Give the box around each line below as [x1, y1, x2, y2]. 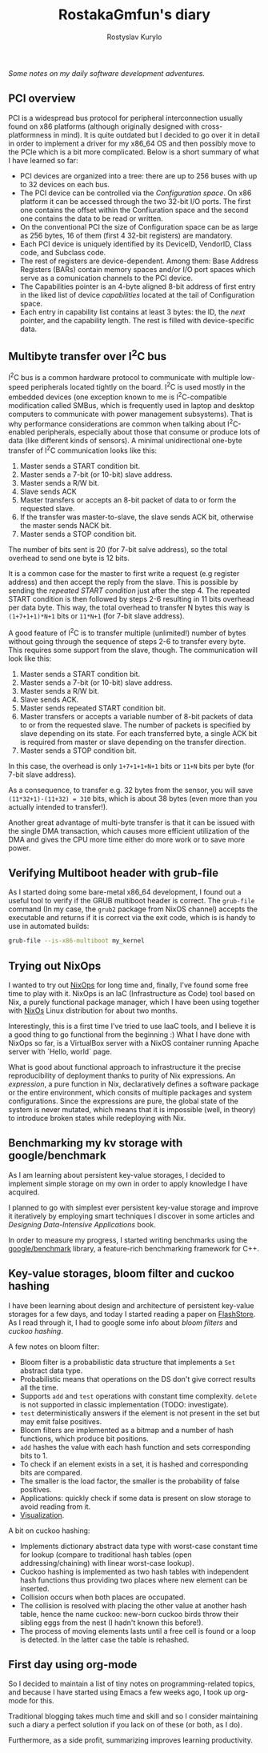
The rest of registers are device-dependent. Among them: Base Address [19, 256, 258, 266]
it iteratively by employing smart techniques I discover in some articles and [8, 1211, 254, 1221]
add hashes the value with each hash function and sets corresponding [19, 1442, 250, 1451]
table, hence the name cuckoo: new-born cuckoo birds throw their [19, 1609, 239, 1619]
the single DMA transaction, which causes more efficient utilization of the [8, 826, 250, 835]
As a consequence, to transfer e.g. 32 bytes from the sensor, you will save [8, 785, 254, 794]
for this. [29, 1696, 54, 1706]
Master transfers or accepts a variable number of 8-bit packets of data [19, 711, 254, 721]
